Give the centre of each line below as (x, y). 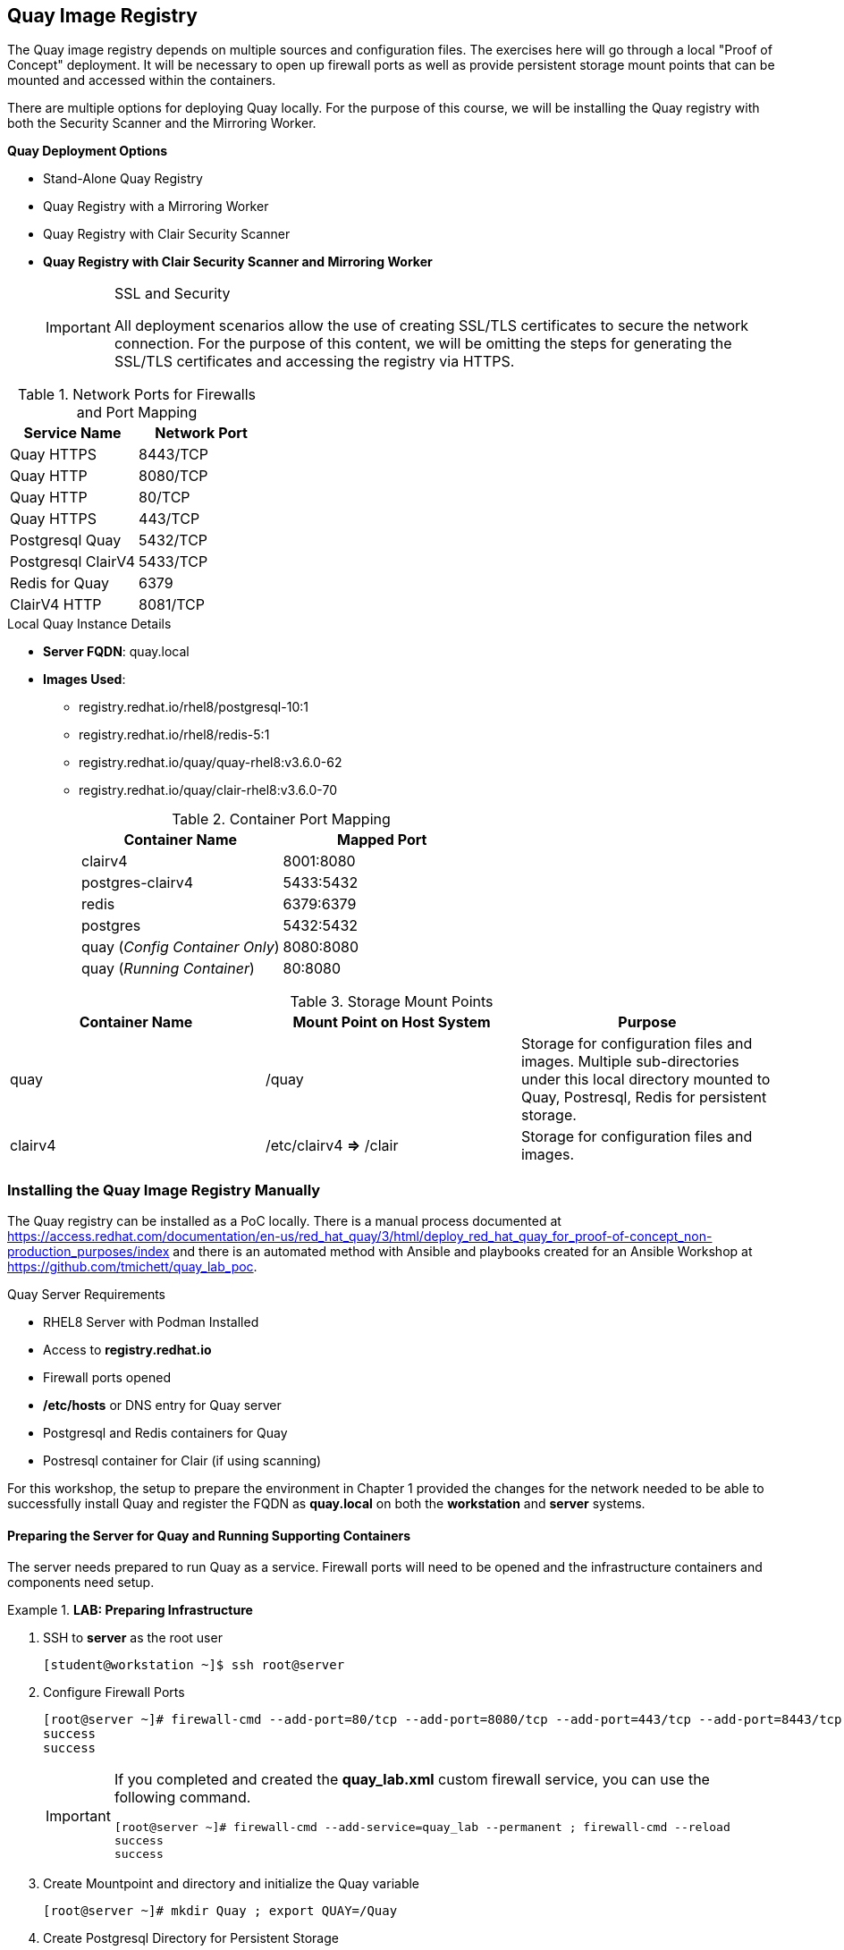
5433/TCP (173, 562)
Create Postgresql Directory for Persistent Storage (191, 1938)
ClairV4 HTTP (56, 605)
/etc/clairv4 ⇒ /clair (332, 1146)
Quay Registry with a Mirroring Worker (156, 207)
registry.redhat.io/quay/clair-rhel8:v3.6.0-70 (208, 790)
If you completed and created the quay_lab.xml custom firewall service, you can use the (412, 1780)
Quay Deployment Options (88, 151)
